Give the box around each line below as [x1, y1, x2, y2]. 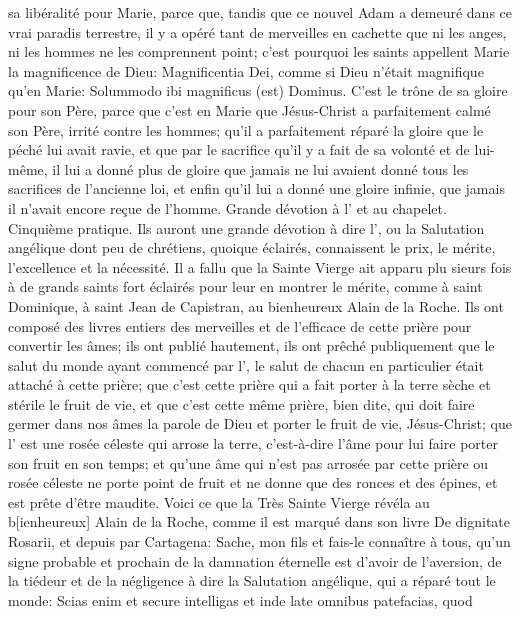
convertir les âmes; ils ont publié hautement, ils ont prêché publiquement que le [8, 335, 495, 356]
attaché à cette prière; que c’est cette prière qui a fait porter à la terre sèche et [8, 374, 491, 395]
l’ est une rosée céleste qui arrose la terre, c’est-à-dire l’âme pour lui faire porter [8, 433, 498, 454]
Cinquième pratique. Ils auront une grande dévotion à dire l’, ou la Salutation [8, 217, 485, 238]
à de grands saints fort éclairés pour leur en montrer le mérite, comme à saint [8, 276, 483, 297]
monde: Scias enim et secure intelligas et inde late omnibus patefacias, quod [8, 589, 473, 610]
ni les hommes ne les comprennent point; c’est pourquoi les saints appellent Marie [8, 41, 510, 62]
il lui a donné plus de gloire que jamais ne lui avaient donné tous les [52, 158, 469, 179]
